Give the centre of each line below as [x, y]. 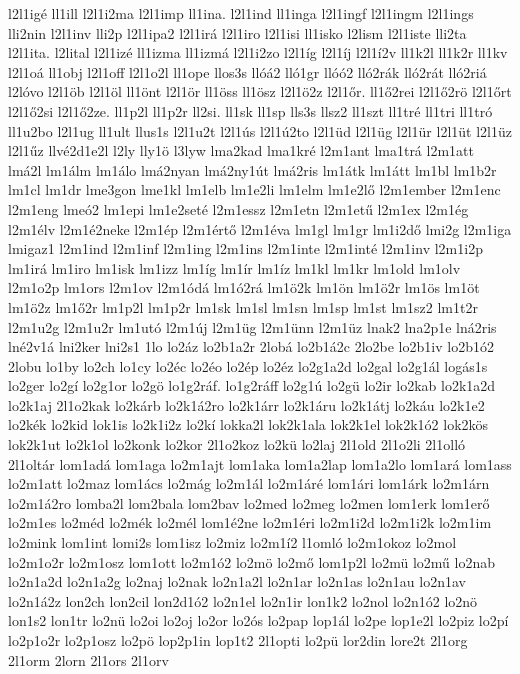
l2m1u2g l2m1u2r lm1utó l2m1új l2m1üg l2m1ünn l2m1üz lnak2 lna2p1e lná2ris [252, 326]
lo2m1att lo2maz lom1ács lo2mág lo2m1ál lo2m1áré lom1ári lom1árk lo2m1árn [249, 483]
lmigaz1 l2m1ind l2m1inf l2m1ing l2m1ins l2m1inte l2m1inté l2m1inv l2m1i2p [245, 248]
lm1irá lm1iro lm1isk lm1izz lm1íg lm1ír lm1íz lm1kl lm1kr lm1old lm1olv [234, 267]
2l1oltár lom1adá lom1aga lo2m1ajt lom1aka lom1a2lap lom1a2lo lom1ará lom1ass [260, 463]
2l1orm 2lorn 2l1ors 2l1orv [88, 659]
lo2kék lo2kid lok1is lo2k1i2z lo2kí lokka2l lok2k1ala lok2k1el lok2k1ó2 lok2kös [248, 424]
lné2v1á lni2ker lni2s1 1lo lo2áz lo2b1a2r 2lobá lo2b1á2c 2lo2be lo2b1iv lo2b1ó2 [251, 346]
